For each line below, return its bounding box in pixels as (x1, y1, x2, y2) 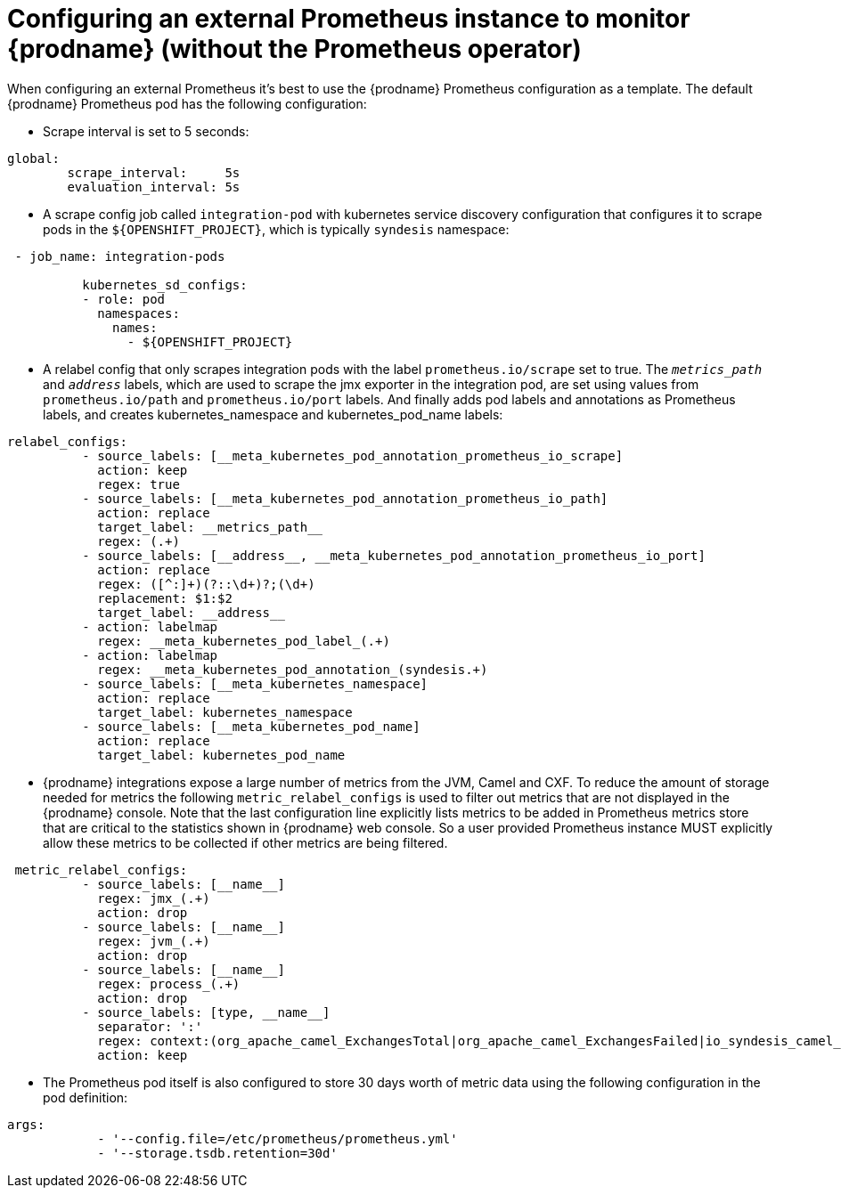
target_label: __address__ (97, 605, 285, 620)
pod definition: (43, 1089, 128, 1105)
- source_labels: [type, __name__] (82, 1004, 331, 1020)
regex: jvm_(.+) (97, 933, 210, 948)
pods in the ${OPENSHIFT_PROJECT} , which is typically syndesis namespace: (43, 221, 510, 237)
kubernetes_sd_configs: (82, 277, 248, 292)
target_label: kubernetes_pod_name (97, 747, 346, 762)
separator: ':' (97, 1019, 203, 1034)
